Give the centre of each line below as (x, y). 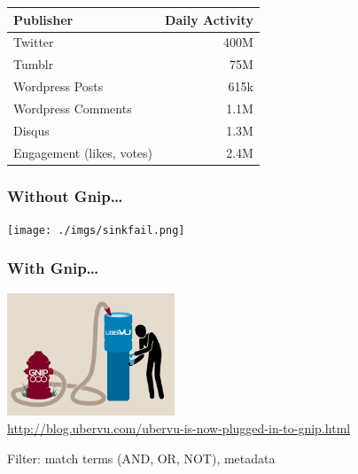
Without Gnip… (65, 195)
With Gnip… (53, 268)
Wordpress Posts (58, 86)
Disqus (31, 130)
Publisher (43, 19)
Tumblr (34, 64)
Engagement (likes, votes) (83, 152)
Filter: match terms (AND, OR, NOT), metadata (141, 458)
